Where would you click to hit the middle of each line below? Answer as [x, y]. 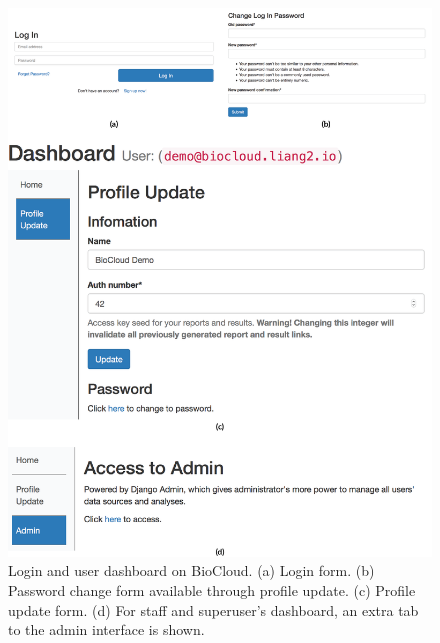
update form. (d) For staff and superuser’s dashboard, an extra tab [213, 609]
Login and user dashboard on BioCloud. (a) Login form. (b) [191, 570]
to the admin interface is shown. [106, 629]
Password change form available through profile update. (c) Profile [212, 590]
